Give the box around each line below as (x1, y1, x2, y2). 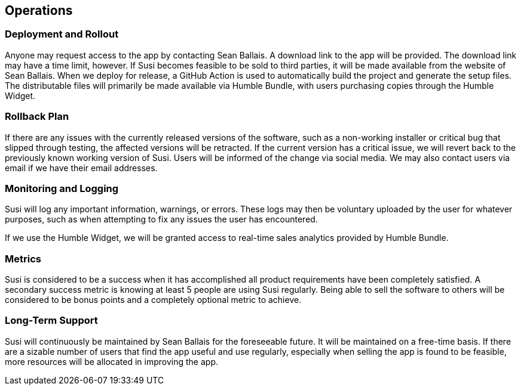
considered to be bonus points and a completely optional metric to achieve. (5, 295, 302, 305)
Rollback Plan (5, 110, 69, 123)
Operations (5, 3, 73, 18)
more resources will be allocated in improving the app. (5, 356, 219, 367)
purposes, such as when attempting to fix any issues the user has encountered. (5, 214, 318, 225)
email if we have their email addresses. (5, 162, 158, 173)
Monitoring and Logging (5, 182, 119, 194)
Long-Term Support (5, 314, 98, 327)
